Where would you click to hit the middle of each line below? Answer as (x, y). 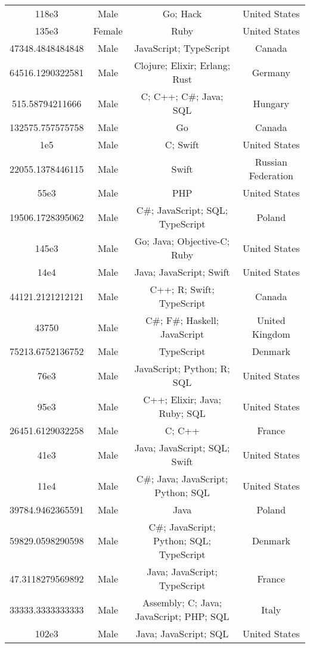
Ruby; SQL (182, 413)
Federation (271, 175)
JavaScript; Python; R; (182, 368)
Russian (271, 162)
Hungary (271, 103)
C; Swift (182, 144)
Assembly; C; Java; (182, 602)
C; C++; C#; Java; (182, 96)
